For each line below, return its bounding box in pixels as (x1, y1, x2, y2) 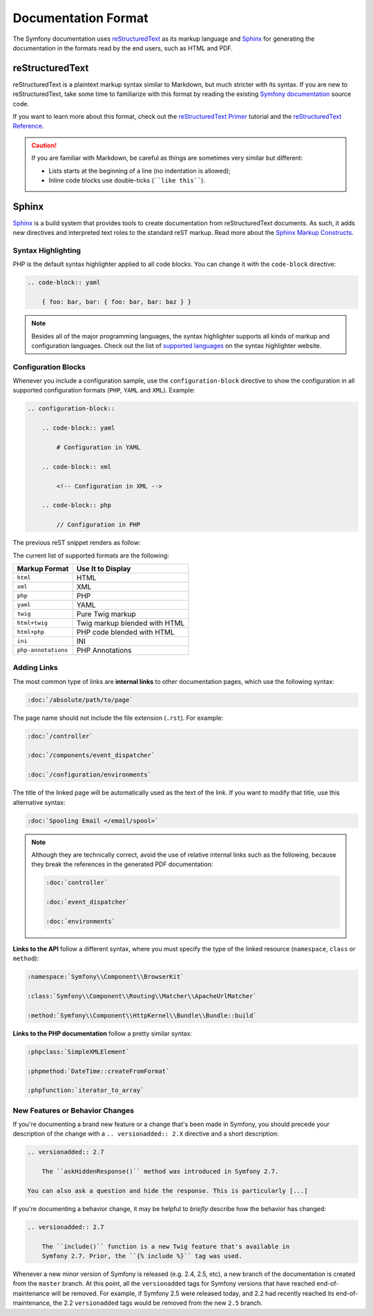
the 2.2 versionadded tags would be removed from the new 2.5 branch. (52, 1299, 262, 1307)
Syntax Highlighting (12, 246, 82, 256)
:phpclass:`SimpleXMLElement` (27, 1047, 130, 1056)
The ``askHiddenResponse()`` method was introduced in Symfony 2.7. (41, 1167, 279, 1176)
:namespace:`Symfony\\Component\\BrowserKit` (27, 973, 184, 981)
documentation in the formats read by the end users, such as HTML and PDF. (12, 44, 233, 52)
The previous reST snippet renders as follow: (12, 539, 141, 547)
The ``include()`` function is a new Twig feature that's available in (41, 1242, 290, 1250)
